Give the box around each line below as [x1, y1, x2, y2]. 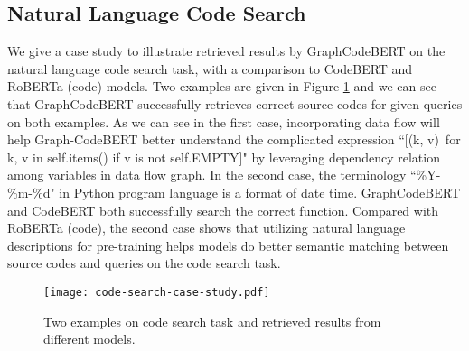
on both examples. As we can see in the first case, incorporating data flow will [7, 112, 440, 131]
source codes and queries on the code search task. [7, 254, 281, 272]
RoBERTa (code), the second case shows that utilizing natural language [7, 218, 406, 237]
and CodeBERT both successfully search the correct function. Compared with [7, 200, 439, 219]
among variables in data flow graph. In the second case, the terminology [7, 165, 407, 184]
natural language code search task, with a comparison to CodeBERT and [7, 59, 413, 78]
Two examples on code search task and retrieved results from [43, 311, 381, 330]
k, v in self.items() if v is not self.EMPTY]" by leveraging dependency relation [7, 147, 440, 166]
